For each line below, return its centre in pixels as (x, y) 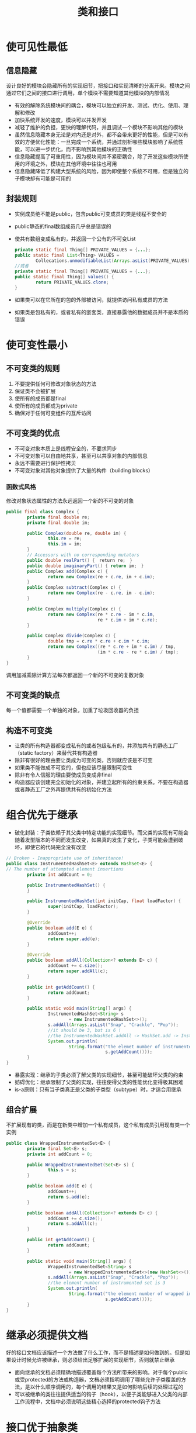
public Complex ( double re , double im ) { (77, 533)
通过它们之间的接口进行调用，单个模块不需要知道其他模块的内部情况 (88, 93)
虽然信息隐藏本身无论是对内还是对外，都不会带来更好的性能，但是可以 (99, 134)
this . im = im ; (65, 544)
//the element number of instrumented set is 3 (106, 1283)
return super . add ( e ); (74, 939)
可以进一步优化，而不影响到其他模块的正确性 (78, 149)
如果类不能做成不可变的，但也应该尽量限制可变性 (73, 768)
